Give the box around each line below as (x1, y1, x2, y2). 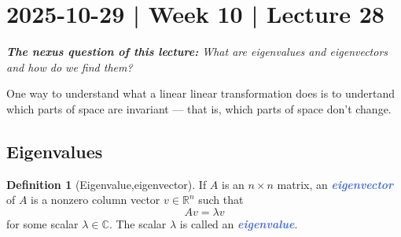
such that (198, 191, 244, 208)
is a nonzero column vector (31, 191, 160, 208)
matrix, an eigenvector (277, 176, 394, 192)
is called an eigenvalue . (179, 215, 298, 231)
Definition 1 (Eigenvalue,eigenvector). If (6, 176, 207, 192)
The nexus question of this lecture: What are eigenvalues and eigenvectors (6, 43, 388, 60)
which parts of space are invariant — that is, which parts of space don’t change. (6, 100, 392, 117)
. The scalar (109, 215, 167, 231)
